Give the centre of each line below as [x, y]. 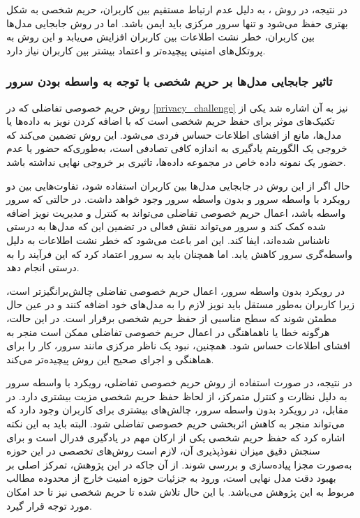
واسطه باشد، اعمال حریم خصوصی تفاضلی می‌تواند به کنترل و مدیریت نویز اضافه [176, 212]
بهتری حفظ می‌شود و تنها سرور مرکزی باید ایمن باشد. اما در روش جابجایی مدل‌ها [177, 23]
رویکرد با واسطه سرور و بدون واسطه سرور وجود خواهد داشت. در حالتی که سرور [178, 199]
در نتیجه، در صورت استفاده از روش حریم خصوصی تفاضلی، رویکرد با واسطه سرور [179, 382]
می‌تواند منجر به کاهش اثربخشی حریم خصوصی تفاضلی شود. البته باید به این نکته [176, 424]
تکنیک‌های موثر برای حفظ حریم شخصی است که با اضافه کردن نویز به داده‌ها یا [171, 121]
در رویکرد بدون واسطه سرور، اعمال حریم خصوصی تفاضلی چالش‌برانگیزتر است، [175, 290]
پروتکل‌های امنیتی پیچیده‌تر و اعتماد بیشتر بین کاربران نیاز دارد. [136, 50]
